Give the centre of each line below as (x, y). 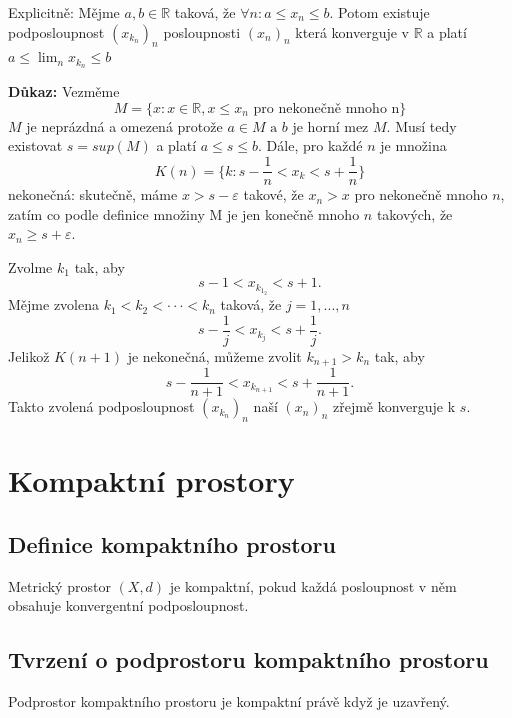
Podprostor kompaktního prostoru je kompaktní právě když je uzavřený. (229, 700)
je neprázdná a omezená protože (124, 125)
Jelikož (29, 355)
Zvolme (30, 266)
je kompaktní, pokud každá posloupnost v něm (313, 585)
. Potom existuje (379, 12)
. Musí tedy (421, 125)
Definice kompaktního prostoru (172, 543)
